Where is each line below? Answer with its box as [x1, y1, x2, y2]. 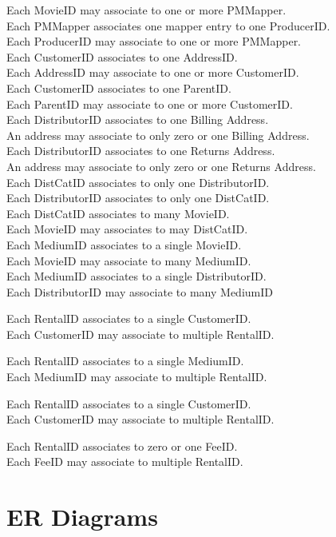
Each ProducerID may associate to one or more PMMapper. [6, 33, 302, 50]
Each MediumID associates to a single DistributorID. [6, 268, 267, 284]
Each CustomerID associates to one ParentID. [6, 79, 231, 96]
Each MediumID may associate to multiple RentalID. [6, 368, 267, 385]
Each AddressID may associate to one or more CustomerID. [6, 64, 299, 81]
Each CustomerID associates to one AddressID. [6, 48, 238, 65]
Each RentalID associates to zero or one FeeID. [6, 437, 238, 454]
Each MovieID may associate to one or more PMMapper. [6, 2, 287, 18]
